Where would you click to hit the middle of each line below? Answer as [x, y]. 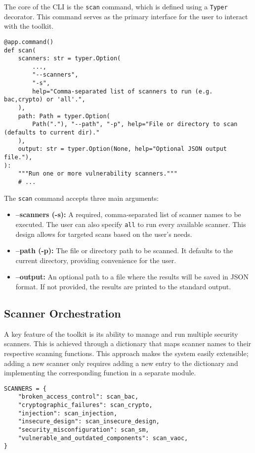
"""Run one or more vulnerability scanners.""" [98, 174]
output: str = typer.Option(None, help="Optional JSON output [123, 149]
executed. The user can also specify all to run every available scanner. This [131, 224]
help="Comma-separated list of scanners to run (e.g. [123, 91]
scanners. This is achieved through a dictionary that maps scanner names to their [128, 343]
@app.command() [29, 42]
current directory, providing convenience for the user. [96, 260]
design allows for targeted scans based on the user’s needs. [104, 234]
